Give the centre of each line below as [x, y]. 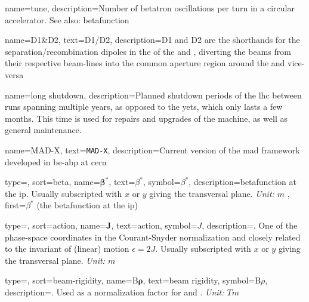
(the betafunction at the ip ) [87, 205]
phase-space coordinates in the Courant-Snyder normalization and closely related [153, 237]
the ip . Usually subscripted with [64, 193]
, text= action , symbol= [154, 225]
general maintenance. [43, 130]
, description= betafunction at [242, 182]
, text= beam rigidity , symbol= [199, 280]
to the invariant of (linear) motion [67, 249]
